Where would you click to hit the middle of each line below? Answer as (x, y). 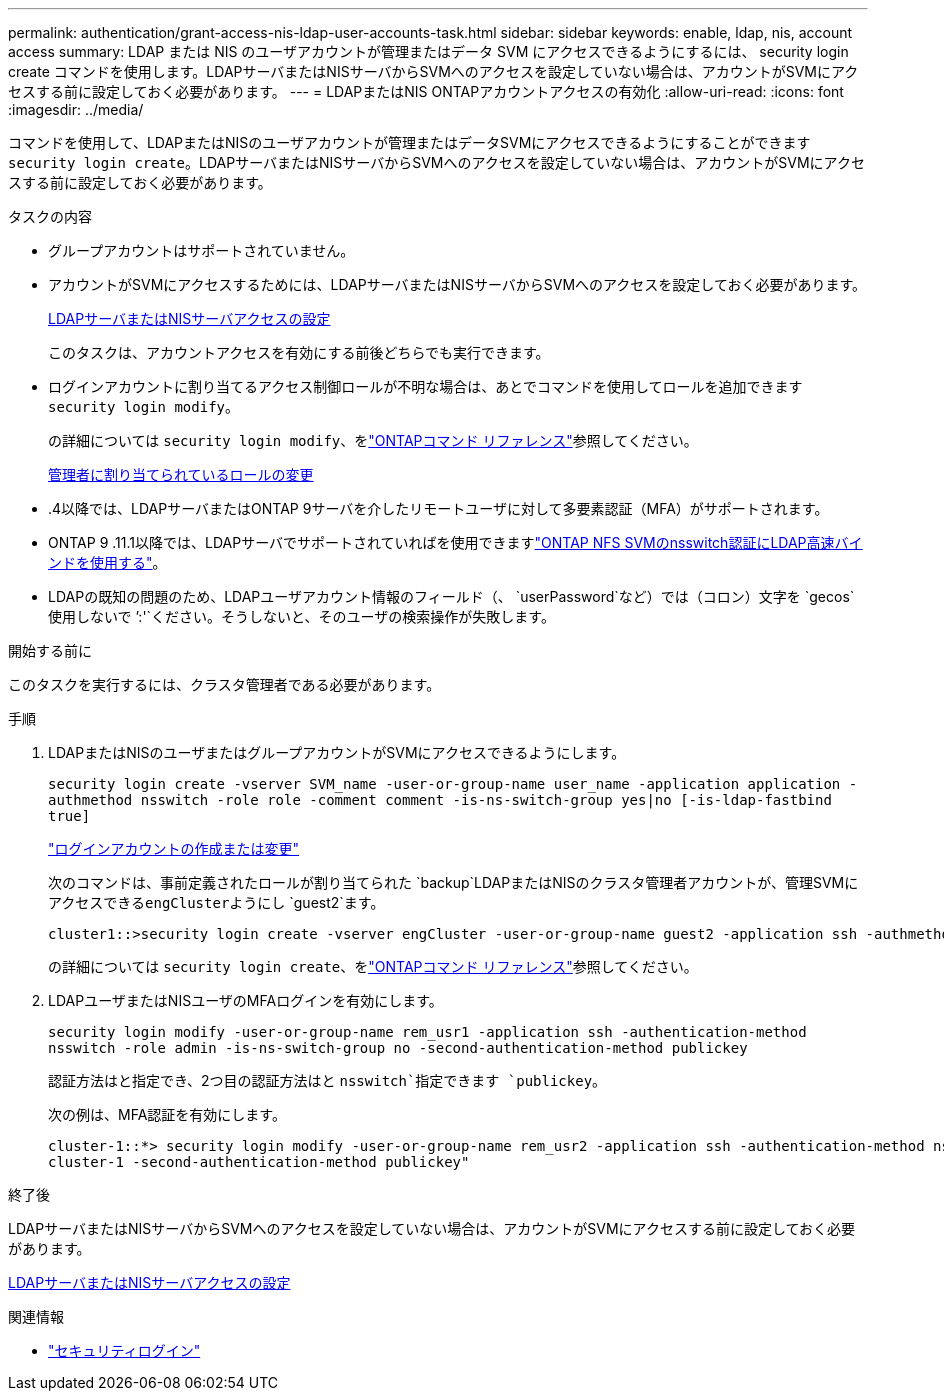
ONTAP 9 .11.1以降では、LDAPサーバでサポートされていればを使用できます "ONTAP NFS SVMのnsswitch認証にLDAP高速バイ (455, 542)
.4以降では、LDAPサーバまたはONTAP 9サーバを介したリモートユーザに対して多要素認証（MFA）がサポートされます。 (438, 508)
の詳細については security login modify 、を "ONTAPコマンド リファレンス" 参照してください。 (373, 440)
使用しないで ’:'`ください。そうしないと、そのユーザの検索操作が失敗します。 (301, 616)
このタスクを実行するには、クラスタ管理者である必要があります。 (224, 684)
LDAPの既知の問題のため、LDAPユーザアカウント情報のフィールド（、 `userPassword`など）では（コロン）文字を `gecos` (451, 596)
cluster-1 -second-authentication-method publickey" (259, 1162)
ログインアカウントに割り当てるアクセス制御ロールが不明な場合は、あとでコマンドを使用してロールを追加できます (425, 386)
